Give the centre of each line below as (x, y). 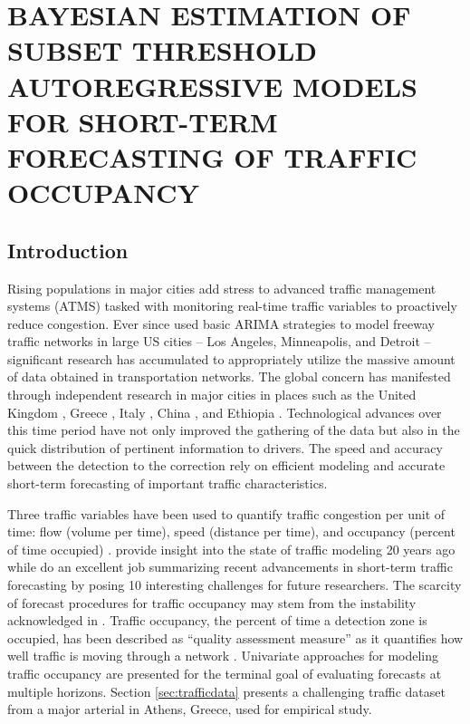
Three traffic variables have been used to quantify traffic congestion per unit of (226, 513)
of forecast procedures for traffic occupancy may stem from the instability (212, 602)
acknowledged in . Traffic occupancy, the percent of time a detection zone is (217, 620)
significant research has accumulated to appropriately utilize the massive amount (231, 358)
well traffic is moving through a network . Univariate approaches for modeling (223, 656)
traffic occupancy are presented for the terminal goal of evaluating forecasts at (225, 673)
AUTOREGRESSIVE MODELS (212, 86)
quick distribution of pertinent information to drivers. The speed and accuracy (225, 447)
